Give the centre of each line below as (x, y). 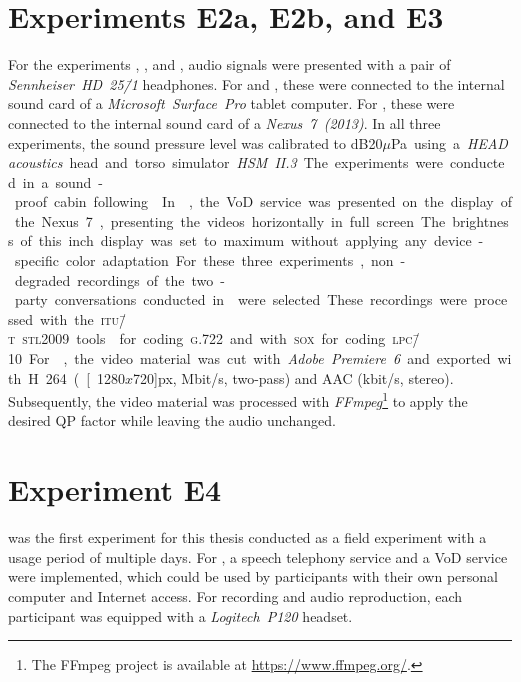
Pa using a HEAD (449, 142)
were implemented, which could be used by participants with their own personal (253, 576)
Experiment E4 (114, 489)
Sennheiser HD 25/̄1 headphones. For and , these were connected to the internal (256, 83)
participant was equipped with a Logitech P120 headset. (180, 615)
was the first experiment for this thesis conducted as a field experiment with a (247, 537)
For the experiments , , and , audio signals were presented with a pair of (229, 64)
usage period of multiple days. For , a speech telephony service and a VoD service (258, 556)
